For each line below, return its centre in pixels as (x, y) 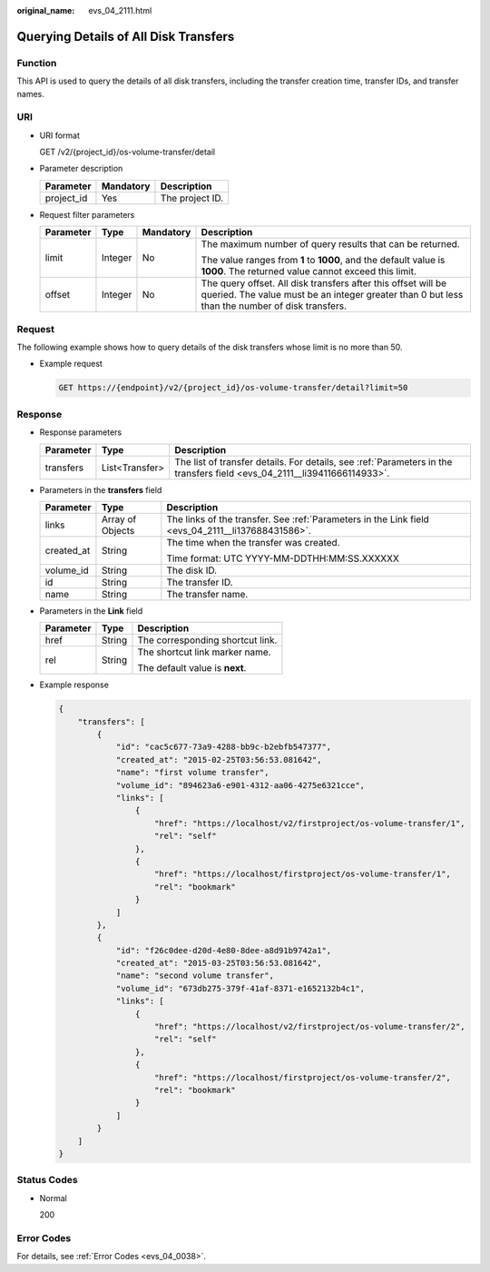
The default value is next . (192, 668)
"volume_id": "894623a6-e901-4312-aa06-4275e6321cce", (240, 785)
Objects (118, 530)
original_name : (46, 10)
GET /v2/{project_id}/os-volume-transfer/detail (127, 152)
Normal (53, 1198)
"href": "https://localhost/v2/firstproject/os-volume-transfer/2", (310, 1027)
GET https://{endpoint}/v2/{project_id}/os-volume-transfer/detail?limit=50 (233, 388)
